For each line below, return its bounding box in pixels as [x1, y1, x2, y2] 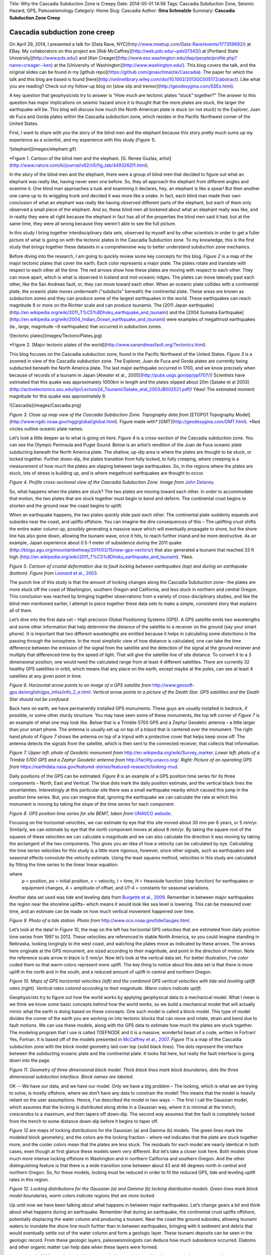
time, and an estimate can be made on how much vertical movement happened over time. [9, 908, 195, 914]
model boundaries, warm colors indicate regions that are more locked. [9, 1193, 156, 1199]
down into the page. [9, 1057, 51, 1064]
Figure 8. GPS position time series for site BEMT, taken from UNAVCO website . [9, 810, 172, 816]
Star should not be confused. [9, 696, 70, 702]
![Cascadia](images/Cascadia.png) [9, 402, 82, 409]
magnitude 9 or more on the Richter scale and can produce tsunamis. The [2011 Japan [9, 302, 188, 308]
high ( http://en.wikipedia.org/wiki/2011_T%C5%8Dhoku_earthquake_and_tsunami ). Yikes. [9, 554, 194, 560]
